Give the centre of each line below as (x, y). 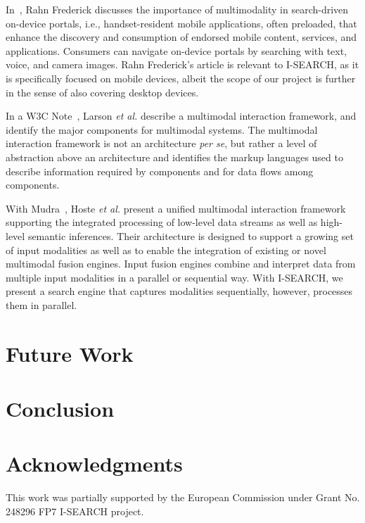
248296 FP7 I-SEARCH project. (75, 511)
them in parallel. (41, 304)
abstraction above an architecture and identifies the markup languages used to (174, 157)
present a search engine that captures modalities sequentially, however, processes (179, 291)
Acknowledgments (94, 464)
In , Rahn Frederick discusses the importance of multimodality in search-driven (177, 9)
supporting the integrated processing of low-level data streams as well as (162, 222)
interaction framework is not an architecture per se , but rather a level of (161, 143)
